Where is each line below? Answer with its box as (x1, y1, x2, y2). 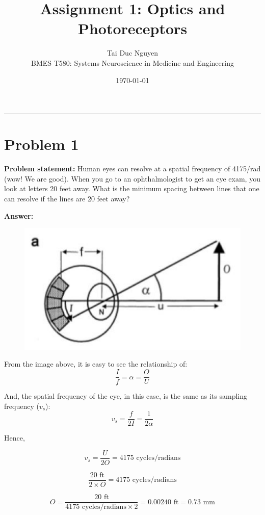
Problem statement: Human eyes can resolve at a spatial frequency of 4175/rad (4, 163, 261, 174)
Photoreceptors (77, 18, 188, 39)
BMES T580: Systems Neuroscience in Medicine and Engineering (31, 57, 234, 68)
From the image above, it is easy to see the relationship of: (4, 358, 188, 369)
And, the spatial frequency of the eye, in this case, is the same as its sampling (4, 391, 247, 401)
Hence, (4, 432, 25, 443)
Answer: (4, 210, 34, 221)
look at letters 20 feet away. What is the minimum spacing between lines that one (4, 183, 259, 194)
